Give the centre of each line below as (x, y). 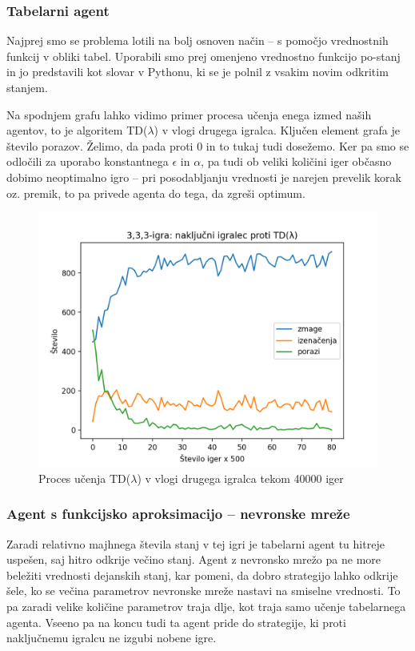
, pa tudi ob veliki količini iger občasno (296, 161)
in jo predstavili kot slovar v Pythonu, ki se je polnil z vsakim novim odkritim (198, 72)
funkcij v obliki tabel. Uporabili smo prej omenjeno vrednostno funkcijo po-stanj (204, 56)
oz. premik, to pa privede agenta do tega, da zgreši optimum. (156, 193)
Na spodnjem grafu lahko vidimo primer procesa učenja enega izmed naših (189, 114)
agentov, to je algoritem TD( (77, 130)
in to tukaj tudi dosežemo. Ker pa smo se (307, 145)
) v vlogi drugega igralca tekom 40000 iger (240, 478)
